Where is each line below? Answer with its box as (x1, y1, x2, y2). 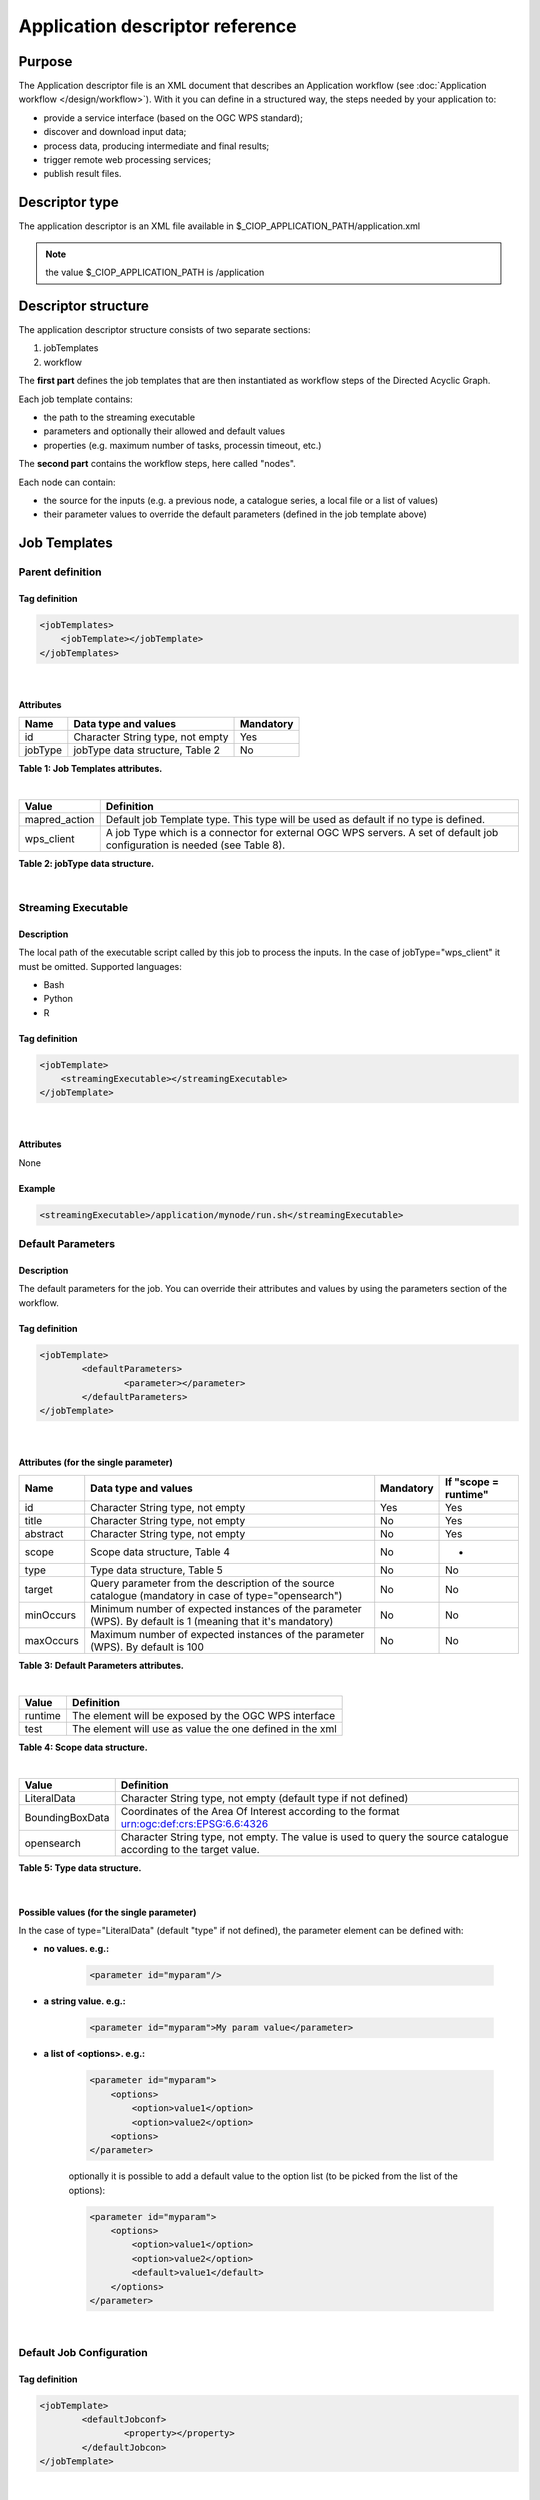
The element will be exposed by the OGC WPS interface (71, 1709, 336, 1723)
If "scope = (445, 1475, 500, 1489)
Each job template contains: (18, 393, 134, 405)
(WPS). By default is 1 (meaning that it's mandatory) (90, 1614, 334, 1628)
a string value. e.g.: (43, 1995, 126, 2007)
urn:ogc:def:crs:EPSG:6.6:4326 (120, 1817, 269, 1831)
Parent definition (18, 565, 102, 579)
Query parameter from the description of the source (90, 1576, 335, 1590)
